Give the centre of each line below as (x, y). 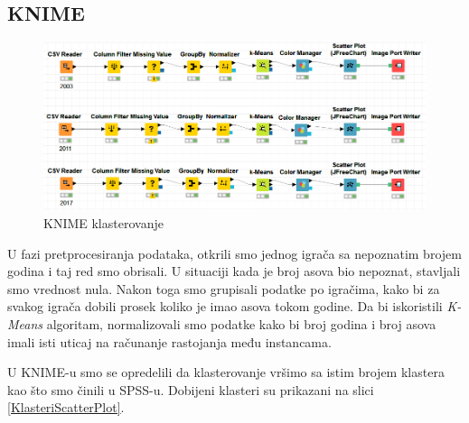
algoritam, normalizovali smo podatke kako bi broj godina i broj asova (241, 324)
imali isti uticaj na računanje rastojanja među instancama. (169, 341)
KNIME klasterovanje (103, 223)
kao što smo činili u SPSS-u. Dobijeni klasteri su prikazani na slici (191, 389)
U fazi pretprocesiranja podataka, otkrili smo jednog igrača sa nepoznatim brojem (234, 253)
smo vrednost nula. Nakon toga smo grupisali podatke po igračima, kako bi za (224, 288)
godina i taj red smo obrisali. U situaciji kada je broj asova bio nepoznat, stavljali (234, 271)
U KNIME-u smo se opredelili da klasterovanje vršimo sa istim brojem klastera (226, 372)
